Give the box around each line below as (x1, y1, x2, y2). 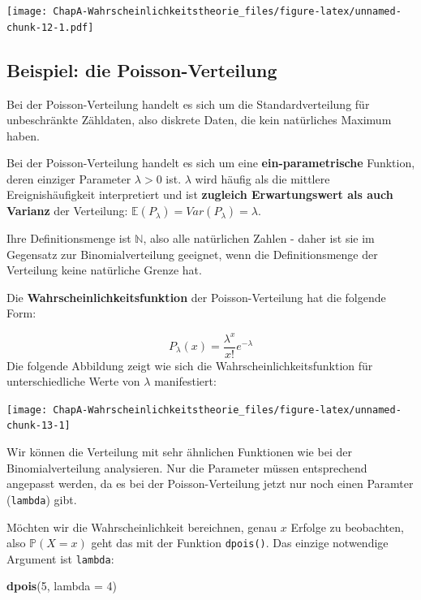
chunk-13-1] (6, 420, 71, 432)
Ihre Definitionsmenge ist (6, 230, 131, 247)
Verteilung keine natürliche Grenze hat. (6, 261, 202, 278)
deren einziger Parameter (6, 170, 131, 187)
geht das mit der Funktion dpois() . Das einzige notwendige (91, 534, 389, 551)
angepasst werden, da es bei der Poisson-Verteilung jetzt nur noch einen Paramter (6, 475, 414, 492)
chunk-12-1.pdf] (6, 21, 94, 33)
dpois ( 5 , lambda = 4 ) (6, 577, 118, 594)
